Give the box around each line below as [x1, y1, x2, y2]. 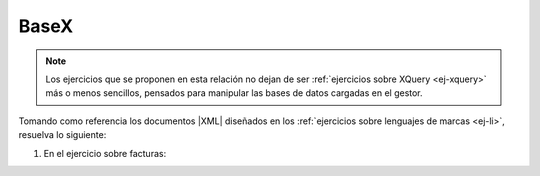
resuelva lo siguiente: [18, 129, 107, 141]
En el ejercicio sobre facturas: [43, 147, 167, 159]
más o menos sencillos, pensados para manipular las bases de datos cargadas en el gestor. [45, 87, 424, 99]
